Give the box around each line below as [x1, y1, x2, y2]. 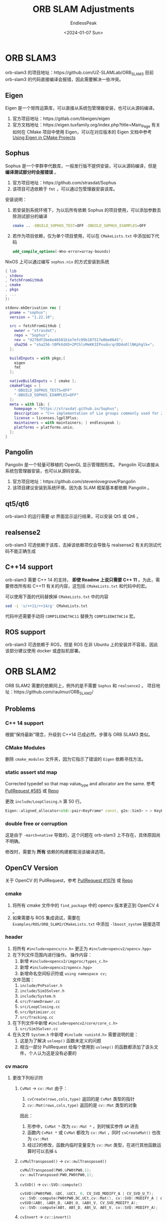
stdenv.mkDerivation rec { [5, 305, 61, 310]
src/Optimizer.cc [19, 1009, 56, 1014]
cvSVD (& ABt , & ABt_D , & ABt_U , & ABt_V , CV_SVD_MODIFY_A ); [19, 1200, 138, 1206]
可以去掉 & [36, 1148, 57, 1154]
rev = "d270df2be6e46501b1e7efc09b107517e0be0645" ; [14, 338, 123, 343]
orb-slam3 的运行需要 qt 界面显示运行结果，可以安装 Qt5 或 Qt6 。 [5, 513, 141, 519]
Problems [5, 705, 36, 713]
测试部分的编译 [16, 213, 48, 219]
